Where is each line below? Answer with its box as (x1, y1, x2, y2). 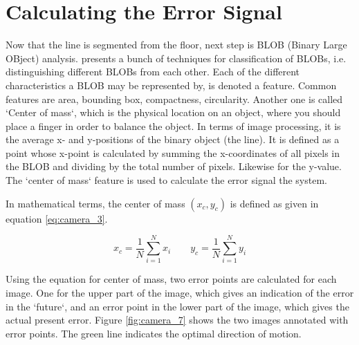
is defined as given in (230, 196, 319, 210)
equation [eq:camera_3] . (6, 211, 108, 225)
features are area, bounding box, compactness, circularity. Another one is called (6, 91, 343, 106)
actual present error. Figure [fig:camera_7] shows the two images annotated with (6, 313, 349, 327)
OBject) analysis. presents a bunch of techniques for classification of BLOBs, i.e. (6, 50, 347, 65)
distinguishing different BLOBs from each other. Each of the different (6, 64, 300, 79)
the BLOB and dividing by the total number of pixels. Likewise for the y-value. (6, 159, 342, 174)
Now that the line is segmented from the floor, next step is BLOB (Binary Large (6, 37, 347, 52)
